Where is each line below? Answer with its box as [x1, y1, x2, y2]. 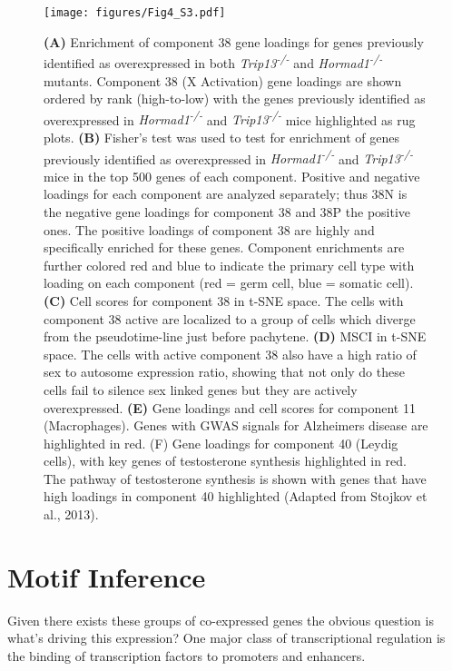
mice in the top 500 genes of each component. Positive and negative [44, 166, 420, 185]
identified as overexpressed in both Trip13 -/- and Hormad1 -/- [44, 51, 383, 72]
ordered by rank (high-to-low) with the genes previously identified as [44, 89, 426, 108]
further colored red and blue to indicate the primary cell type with [44, 255, 415, 274]
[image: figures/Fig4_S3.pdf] [44, 6, 226, 19]
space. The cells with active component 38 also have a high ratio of [44, 344, 417, 363]
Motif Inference [7, 558, 206, 595]
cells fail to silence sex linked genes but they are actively [44, 380, 358, 399]
